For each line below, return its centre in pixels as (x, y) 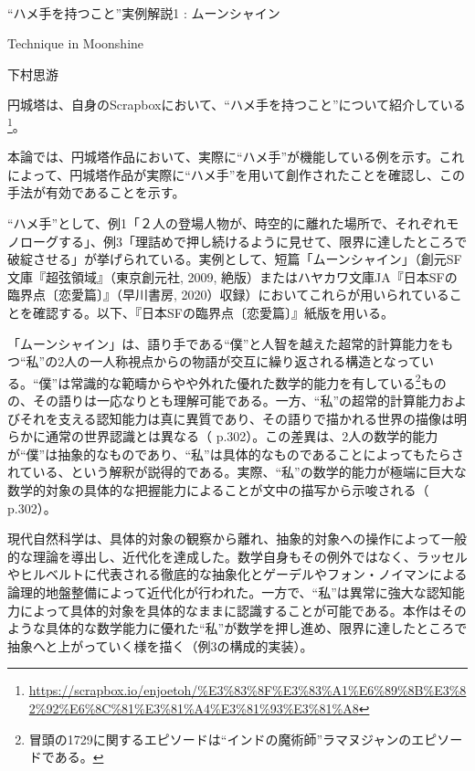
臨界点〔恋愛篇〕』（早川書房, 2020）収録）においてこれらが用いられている (228, 295)
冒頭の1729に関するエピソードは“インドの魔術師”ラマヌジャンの (220, 739)
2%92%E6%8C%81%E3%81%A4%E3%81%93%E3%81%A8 (194, 708)
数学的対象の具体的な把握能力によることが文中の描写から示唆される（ (218, 489)
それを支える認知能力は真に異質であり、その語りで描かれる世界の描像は (237, 418)
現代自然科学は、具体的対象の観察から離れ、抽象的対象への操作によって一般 (237, 539)
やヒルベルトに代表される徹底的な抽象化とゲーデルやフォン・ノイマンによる (237, 574)
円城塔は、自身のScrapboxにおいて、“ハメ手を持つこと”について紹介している (237, 105)
